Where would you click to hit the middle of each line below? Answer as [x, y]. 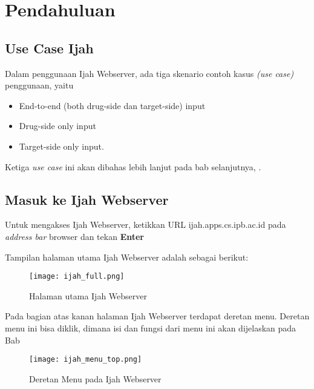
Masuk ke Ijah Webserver [87, 199]
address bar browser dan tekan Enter [74, 236]
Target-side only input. [61, 146]
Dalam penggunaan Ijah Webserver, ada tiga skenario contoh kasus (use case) [149, 73]
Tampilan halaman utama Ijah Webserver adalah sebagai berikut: [127, 257]
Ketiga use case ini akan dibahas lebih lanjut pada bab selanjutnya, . [133, 166]
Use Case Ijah [49, 48]
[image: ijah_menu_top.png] [86, 360]
